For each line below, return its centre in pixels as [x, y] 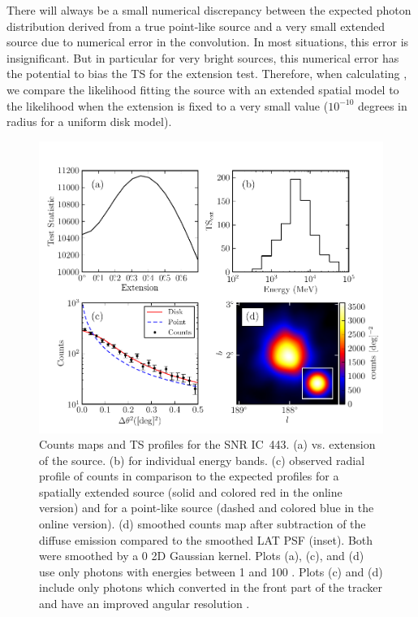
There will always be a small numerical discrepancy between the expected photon [209, 10]
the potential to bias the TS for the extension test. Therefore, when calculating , [207, 74]
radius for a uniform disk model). [89, 122]
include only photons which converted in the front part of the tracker [211, 587]
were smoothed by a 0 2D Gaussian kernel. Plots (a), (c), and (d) [202, 556]
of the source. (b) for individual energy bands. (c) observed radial [202, 460]
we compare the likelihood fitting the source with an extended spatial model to [203, 89]
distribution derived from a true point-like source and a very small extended [196, 26]
